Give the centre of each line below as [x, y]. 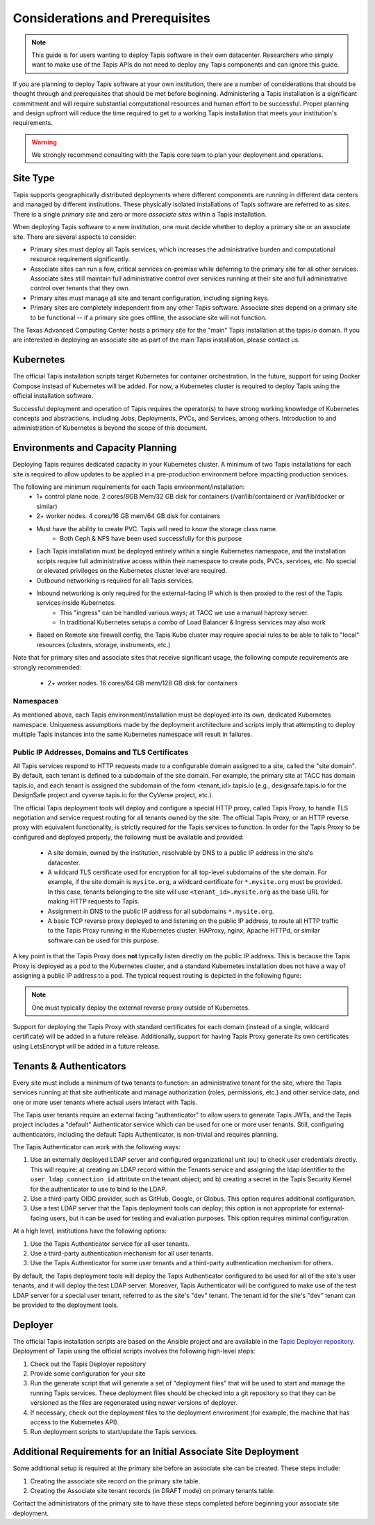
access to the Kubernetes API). [75, 1422]
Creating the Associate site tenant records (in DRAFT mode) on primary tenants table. [152, 1491]
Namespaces [36, 701]
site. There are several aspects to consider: [75, 237]
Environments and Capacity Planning [95, 448]
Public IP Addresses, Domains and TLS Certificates [101, 752]
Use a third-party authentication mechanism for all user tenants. [122, 1253]
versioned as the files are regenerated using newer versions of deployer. [134, 1403]
